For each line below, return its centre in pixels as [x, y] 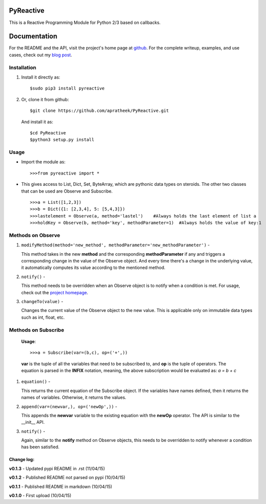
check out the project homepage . [55, 292]
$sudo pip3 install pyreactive [67, 88]
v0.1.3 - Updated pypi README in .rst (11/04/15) [57, 468]
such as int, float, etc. [43, 317]
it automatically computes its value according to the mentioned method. [93, 268]
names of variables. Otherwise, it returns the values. [74, 397]
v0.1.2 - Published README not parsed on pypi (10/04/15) [67, 478]
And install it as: [37, 122]
